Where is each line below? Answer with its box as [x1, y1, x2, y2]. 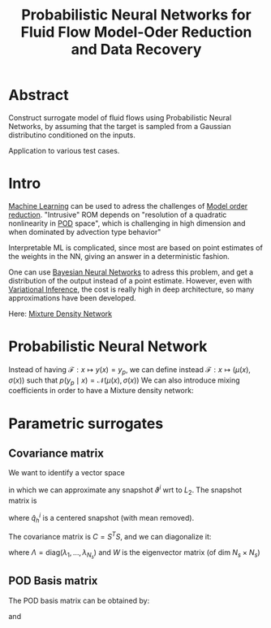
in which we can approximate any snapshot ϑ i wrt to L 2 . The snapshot [8, 483, 242, 496]
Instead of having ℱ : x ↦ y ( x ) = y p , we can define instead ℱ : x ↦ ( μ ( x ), [8, 364, 252, 376]
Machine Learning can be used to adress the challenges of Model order [8, 201, 248, 210]
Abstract [8, 86, 69, 105]
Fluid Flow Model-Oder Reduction [20, 23, 252, 41]
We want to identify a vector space [8, 468, 126, 478]
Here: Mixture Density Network [8, 309, 112, 318]
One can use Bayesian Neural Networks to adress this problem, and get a [8, 266, 254, 277]
